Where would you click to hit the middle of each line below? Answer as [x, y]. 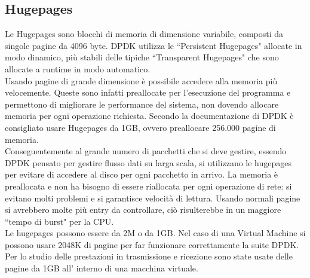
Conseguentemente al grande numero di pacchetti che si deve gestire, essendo [146, 151]
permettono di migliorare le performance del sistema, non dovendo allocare [142, 104]
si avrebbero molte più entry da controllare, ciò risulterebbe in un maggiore [143, 210]
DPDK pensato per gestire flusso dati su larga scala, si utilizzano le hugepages [148, 162]
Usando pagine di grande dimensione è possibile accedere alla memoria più [141, 80]
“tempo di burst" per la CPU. [59, 221]
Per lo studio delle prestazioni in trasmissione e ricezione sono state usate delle [149, 256]
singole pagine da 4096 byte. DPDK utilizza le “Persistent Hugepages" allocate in [154, 45]
